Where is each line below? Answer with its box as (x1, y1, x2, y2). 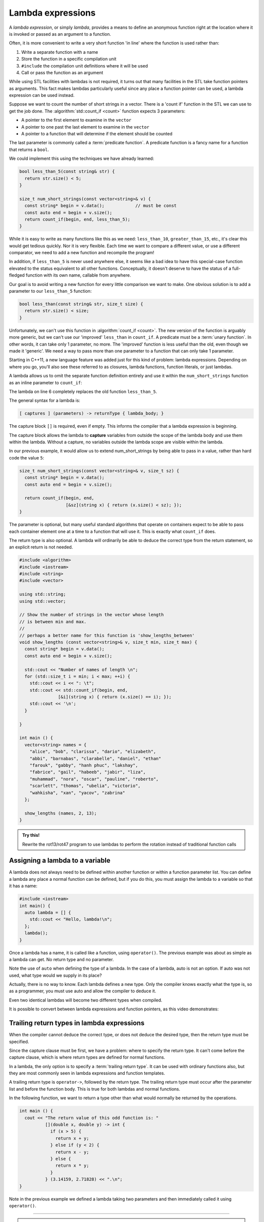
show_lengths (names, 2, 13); (24, 810, 97, 816)
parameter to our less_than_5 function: (9, 288, 92, 294)
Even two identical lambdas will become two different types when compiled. (9, 997, 162, 1003)
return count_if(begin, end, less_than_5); (24, 217, 131, 222)
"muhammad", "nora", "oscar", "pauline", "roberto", (29, 776, 159, 782)
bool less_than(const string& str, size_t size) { (19, 301, 144, 306)
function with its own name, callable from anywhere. (25, 272, 132, 278)
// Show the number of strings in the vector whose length (19, 612, 164, 618)
